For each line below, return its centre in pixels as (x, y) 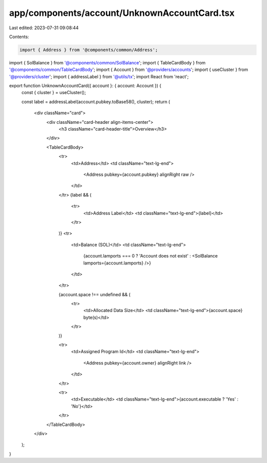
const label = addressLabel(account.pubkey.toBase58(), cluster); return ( (96, 102)
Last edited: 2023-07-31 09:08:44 (44, 28)
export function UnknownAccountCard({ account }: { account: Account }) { (85, 86)
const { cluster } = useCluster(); (54, 93)
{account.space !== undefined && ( (94, 294)
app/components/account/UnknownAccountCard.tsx (122, 13)
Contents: (19, 37)
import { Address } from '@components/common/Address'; (89, 50)
